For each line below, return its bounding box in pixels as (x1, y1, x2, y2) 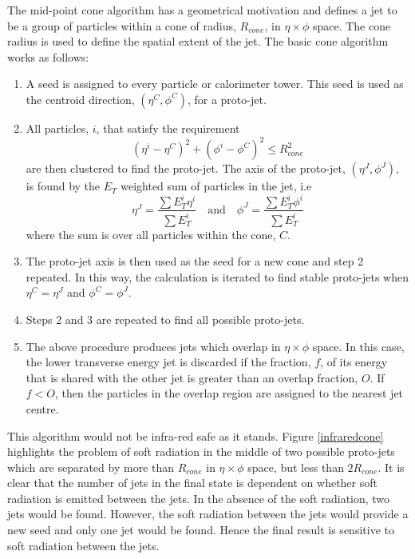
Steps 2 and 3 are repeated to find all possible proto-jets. (26, 310, 305, 327)
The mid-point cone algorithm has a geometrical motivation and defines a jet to (7, 2, 397, 18)
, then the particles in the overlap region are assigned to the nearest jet (55, 385, 404, 401)
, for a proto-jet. (187, 90, 267, 107)
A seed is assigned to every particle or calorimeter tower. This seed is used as (26, 75, 404, 92)
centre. (26, 400, 59, 417)
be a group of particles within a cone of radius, (7, 17, 236, 34)
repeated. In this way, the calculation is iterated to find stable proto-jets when (26, 268, 409, 285)
